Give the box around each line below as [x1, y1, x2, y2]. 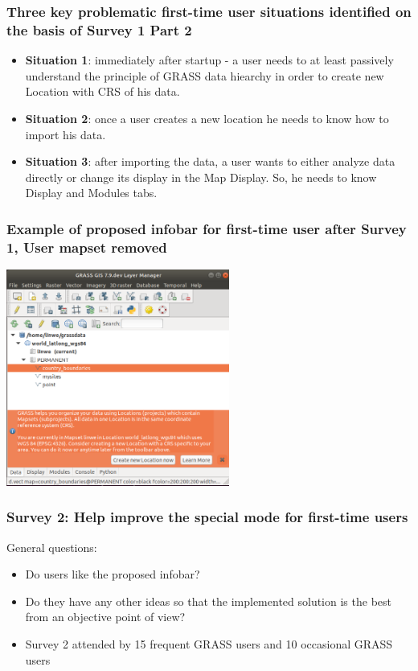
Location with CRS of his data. [25, 83, 180, 100]
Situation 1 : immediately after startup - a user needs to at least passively [25, 51, 394, 68]
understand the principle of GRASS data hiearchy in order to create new [25, 67, 384, 84]
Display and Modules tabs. [25, 184, 158, 201]
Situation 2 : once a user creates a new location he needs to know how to [25, 109, 389, 126]
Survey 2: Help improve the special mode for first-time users [6, 507, 408, 527]
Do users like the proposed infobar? [25, 566, 200, 582]
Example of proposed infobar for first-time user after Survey [6, 218, 407, 238]
